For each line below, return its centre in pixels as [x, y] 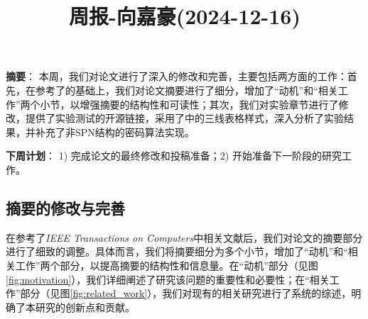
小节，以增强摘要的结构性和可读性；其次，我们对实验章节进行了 [189, 104]
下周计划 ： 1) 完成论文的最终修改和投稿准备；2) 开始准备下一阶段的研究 [174, 156]
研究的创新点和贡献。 [85, 307]
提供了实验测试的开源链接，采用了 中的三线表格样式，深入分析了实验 [184, 118]
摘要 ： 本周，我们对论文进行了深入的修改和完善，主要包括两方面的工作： [177, 76]
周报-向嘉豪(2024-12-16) [184, 16]
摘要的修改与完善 [65, 207]
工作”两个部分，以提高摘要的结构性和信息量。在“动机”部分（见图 [167, 265]
